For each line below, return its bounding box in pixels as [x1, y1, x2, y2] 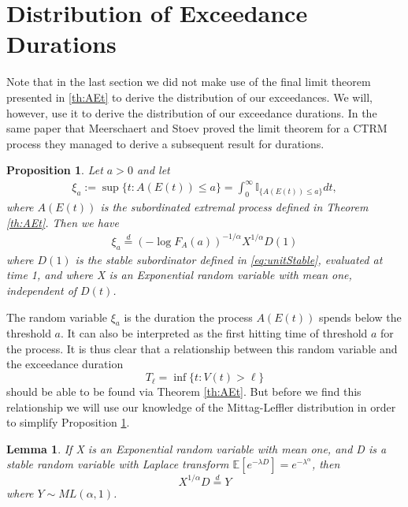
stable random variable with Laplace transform [6, 456, 229, 472]
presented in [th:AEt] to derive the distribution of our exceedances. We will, [6, 88, 373, 105]
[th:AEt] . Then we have [6, 214, 119, 230]
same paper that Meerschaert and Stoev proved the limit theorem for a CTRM [6, 120, 388, 136]
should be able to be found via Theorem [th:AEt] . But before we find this [6, 383, 362, 400]
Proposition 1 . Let [6, 162, 103, 178]
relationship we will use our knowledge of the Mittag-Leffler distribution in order [6, 398, 396, 415]
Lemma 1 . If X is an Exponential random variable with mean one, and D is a [6, 440, 387, 457]
